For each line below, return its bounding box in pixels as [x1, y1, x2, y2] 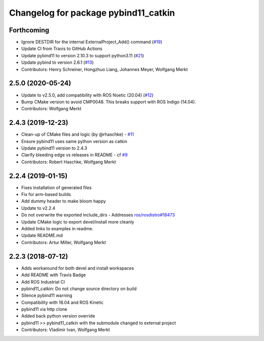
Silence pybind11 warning [21, 292, 72, 298]
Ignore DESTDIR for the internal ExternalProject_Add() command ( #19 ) [21, 39, 162, 45]
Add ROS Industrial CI [21, 279, 66, 285]
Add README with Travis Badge [21, 272, 86, 278]
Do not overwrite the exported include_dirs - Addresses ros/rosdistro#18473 [21, 212, 176, 218]
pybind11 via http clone [21, 306, 67, 312]
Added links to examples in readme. [21, 226, 94, 232]
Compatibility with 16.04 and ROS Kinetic [21, 299, 104, 305]
